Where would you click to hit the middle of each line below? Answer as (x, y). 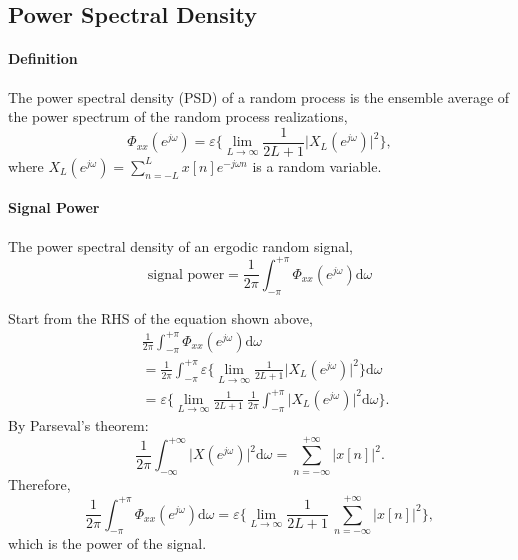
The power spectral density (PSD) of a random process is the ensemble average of (259, 96)
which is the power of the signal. (107, 543)
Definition (43, 58)
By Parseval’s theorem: (78, 424)
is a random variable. (317, 165)
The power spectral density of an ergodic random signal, (180, 245)
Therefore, (39, 484)
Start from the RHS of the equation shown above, (160, 317)
